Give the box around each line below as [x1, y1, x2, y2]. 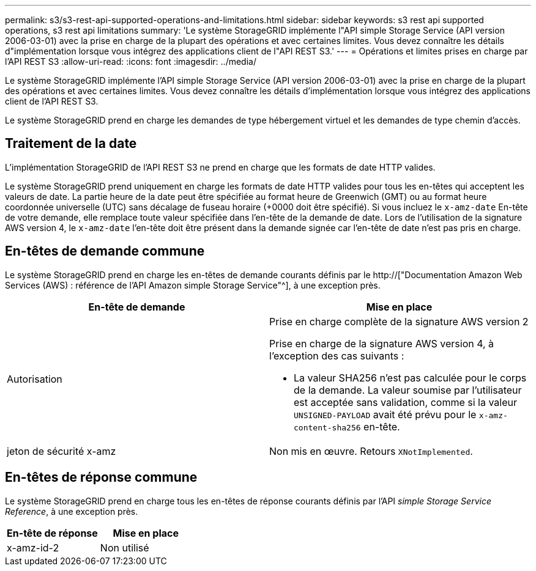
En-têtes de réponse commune [5, 470, 198, 485]
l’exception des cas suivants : [269, 349, 404, 362]
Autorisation [7, 372, 62, 385]
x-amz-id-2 [7, 541, 59, 554]
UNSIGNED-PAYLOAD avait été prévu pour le [294, 408, 477, 421]
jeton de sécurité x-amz [7, 444, 116, 457]
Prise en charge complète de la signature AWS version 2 [269, 315, 529, 328]
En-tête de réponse [7, 526, 98, 539]
